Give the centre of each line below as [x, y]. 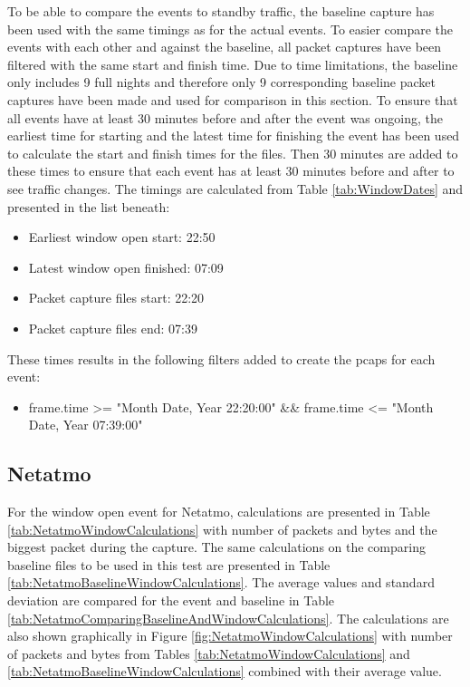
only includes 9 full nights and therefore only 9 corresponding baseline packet [222, 82]
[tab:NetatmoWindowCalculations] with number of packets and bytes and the [222, 529]
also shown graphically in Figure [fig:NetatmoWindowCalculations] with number [230, 636]
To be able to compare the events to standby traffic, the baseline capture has [221, 11]
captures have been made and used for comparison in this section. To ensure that [233, 99]
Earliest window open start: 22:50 [122, 237]
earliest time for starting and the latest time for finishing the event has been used [234, 135]
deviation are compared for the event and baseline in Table [171, 600]
